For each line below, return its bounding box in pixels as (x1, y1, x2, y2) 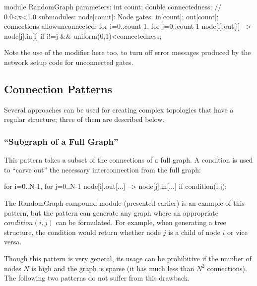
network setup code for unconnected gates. (4, 57, 133, 67)
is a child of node (168, 227, 220, 237)
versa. (4, 236, 22, 247)
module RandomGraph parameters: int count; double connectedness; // (4, 1, 222, 11)
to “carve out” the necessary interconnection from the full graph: (4, 164, 201, 174)
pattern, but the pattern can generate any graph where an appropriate (4, 207, 218, 218)
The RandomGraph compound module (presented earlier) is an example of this (4, 197, 245, 208)
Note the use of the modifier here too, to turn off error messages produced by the (4, 47, 251, 57)
